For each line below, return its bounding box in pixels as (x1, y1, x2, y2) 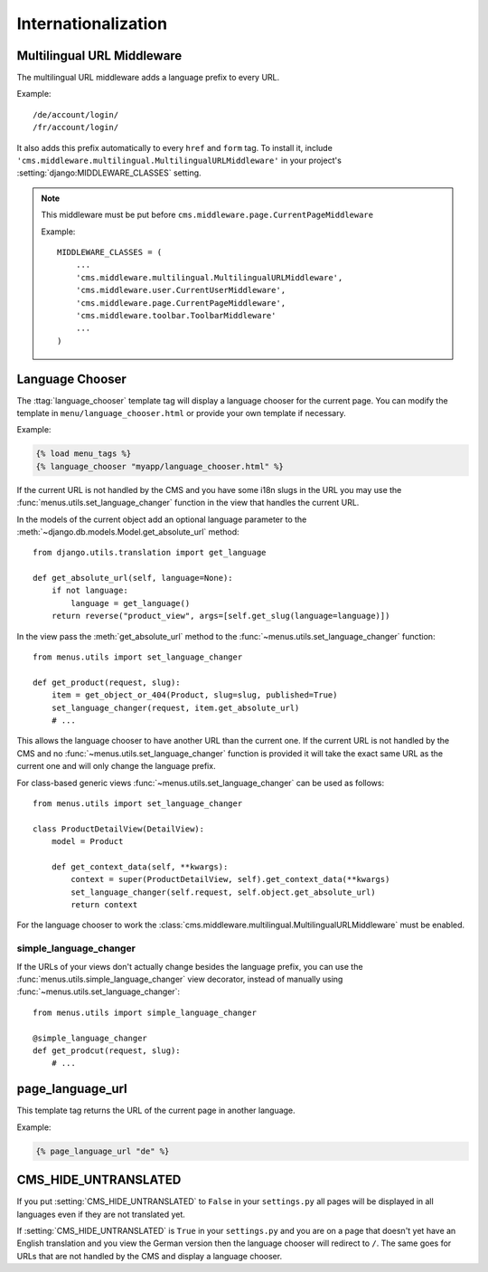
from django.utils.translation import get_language (33, 547, 267, 558)
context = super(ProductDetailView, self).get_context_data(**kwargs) (70, 874, 390, 885)
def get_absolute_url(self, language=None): (33, 573, 234, 584)
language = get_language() (70, 598, 191, 608)
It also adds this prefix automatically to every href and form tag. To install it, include (16, 142, 333, 153)
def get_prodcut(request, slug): (33, 1045, 181, 1056)
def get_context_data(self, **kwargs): (51, 861, 229, 872)
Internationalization (16, 14, 167, 33)
